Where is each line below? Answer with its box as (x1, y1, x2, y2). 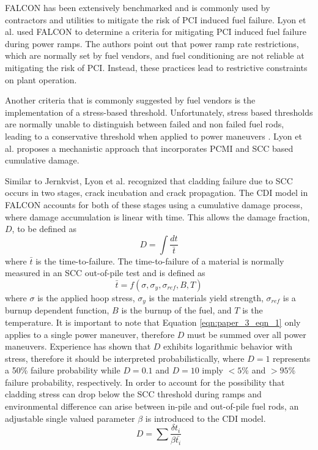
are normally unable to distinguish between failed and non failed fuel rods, (5, 118, 284, 130)
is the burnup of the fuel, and (121, 304, 232, 317)
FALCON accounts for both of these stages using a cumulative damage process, (5, 198, 303, 211)
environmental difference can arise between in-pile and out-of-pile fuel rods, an (5, 400, 299, 413)
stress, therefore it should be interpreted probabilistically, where (5, 351, 245, 364)
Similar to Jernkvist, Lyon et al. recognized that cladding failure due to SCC (5, 174, 293, 187)
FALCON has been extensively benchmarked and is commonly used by (5, 1, 270, 13)
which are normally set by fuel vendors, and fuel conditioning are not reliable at (5, 49, 305, 62)
